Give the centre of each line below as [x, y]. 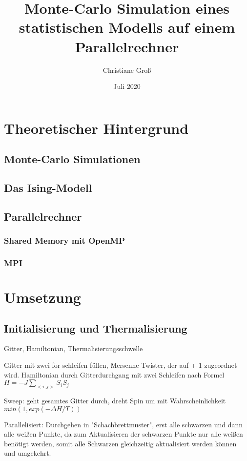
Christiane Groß [127, 70]
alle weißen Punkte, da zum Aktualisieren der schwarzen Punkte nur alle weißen [123, 434]
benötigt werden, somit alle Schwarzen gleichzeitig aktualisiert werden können [120, 443]
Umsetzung [42, 297]
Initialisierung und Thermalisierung [96, 328]
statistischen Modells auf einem [127, 27]
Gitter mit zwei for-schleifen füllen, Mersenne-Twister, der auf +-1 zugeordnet [121, 365]
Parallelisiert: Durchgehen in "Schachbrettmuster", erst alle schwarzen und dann [123, 424]
